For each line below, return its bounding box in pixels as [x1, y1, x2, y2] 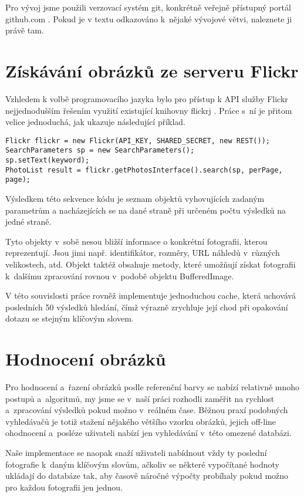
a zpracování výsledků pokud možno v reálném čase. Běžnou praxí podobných [5, 404, 288, 416]
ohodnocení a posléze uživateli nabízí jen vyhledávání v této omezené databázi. [5, 427, 292, 439]
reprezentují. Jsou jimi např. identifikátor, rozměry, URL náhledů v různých [5, 246, 280, 259]
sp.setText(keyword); [5, 156, 90, 164]
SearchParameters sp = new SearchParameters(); [5, 146, 195, 155]
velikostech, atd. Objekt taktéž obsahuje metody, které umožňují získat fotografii [5, 258, 296, 270]
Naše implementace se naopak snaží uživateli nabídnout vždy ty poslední [5, 447, 267, 458]
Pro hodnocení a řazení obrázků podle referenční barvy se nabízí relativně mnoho [5, 381, 300, 393]
